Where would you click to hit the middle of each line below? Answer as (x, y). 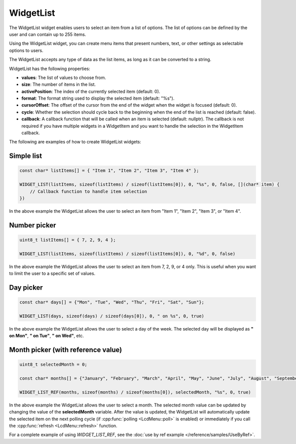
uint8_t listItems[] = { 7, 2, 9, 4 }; (68, 240)
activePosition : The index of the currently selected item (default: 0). (91, 91)
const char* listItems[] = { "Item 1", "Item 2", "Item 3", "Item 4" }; (109, 171)
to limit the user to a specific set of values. (52, 273)
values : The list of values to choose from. (64, 77)
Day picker (26, 287)
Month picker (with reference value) (66, 350)
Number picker (33, 225)
